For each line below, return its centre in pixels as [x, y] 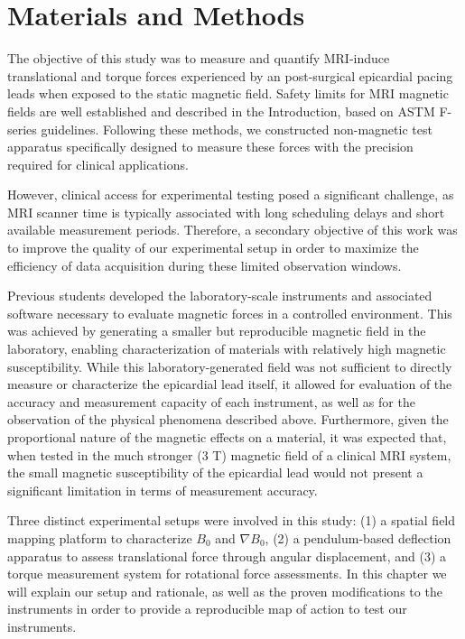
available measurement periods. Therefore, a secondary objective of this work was [232, 230]
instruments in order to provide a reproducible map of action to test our [207, 609]
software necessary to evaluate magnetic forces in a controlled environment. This [230, 313]
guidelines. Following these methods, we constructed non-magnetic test [237, 129]
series [22, 129]
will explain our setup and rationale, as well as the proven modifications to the [225, 591]
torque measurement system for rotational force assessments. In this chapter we [227, 574]
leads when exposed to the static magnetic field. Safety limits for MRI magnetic [228, 93]
